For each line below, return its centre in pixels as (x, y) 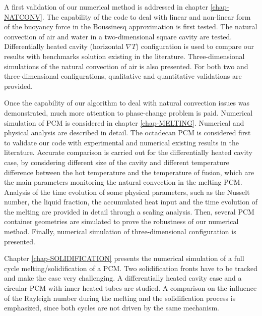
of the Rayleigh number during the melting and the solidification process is (120, 298)
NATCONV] (23, 16)
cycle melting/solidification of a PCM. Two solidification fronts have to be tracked (131, 268)
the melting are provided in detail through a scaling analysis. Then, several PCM (129, 211)
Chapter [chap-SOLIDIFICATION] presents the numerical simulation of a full (124, 258)
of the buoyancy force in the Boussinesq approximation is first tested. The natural (131, 27)
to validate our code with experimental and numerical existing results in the (121, 142)
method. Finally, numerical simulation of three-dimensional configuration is (120, 231)
